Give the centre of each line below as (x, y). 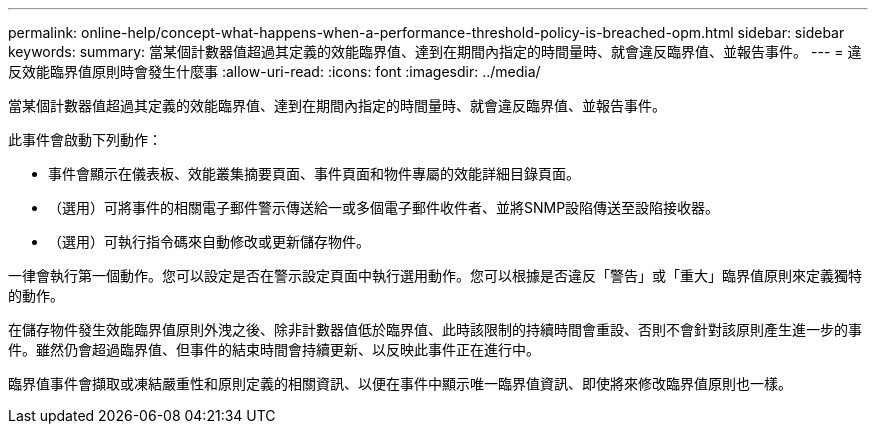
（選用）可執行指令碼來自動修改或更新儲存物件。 (209, 241)
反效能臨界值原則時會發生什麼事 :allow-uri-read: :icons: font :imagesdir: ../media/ (274, 71)
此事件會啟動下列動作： (85, 139)
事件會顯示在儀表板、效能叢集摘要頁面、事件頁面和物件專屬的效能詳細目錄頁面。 (314, 173)
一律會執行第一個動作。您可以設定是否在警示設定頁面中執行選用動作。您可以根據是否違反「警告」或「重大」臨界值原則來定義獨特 (435, 275)
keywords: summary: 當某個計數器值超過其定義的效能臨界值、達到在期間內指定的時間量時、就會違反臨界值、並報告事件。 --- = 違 (435, 51)
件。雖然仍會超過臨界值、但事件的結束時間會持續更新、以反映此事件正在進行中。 (274, 349)
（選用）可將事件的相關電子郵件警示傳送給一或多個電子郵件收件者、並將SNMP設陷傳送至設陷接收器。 (384, 207)
